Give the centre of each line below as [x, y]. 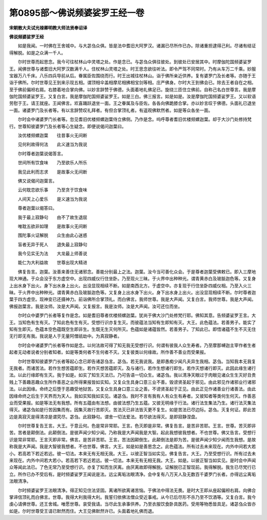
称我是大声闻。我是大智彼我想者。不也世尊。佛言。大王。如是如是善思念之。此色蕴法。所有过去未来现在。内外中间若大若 [133, 447]
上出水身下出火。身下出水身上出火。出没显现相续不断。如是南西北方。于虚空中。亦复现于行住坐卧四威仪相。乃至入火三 [130, 285]
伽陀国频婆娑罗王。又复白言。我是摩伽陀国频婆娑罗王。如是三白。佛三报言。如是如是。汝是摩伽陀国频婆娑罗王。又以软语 [133, 96]
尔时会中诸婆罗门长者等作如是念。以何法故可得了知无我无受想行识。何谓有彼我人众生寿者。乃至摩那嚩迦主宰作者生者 [137, 345]
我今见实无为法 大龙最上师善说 [52, 254]
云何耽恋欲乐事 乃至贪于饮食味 [52, 190]
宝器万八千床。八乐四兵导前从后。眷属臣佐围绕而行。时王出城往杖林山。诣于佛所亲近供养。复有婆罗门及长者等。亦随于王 [133, 75]
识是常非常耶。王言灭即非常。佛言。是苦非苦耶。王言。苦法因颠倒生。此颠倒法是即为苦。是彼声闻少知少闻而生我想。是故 [133, 439]
